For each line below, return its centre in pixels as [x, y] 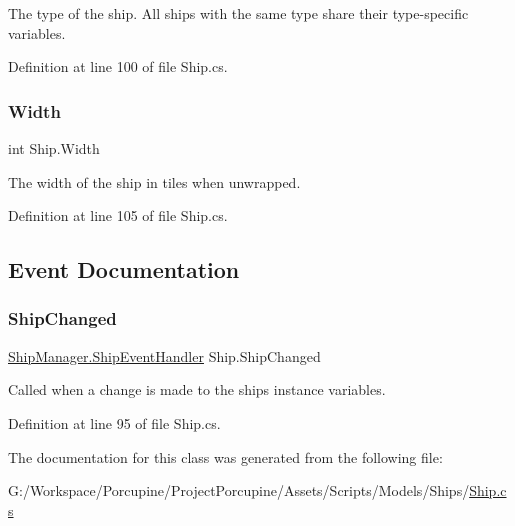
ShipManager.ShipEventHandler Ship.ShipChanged [164, 355]
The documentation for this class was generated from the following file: [225, 456]
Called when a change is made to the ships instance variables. [197, 389]
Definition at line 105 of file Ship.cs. [118, 215]
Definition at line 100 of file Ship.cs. [118, 66]
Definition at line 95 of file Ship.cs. [114, 422]
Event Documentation [124, 269]
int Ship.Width [54, 148]
